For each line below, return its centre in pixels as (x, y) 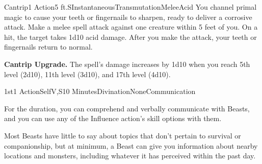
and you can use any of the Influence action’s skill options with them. (113, 118)
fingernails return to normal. (48, 47)
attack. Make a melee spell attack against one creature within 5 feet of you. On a (131, 27)
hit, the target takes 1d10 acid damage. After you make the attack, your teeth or (130, 37)
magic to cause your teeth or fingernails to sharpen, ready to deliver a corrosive (128, 17)
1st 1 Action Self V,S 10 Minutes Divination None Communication (100, 91)
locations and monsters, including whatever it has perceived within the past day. (130, 156)
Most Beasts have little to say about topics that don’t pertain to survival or (123, 135)
